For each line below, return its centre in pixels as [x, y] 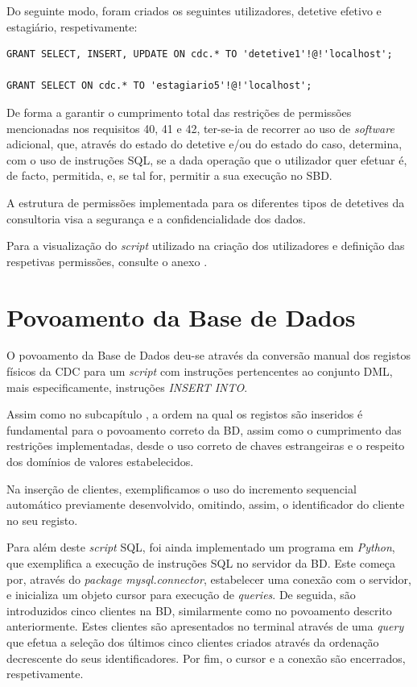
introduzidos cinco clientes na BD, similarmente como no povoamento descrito [199, 610]
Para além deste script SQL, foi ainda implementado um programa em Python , [201, 547]
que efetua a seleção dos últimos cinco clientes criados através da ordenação [193, 641]
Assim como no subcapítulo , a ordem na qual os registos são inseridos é [185, 414]
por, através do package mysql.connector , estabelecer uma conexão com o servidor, [209, 579]
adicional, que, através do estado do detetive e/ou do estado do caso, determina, [204, 144]
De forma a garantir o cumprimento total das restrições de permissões [179, 112]
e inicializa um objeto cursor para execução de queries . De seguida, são [181, 595]
